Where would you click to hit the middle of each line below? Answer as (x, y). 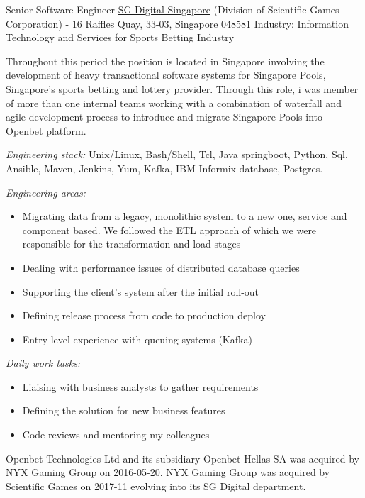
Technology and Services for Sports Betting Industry (120, 37)
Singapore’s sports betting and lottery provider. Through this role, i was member (182, 88)
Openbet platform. (46, 130)
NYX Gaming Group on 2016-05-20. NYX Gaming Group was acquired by (168, 472)
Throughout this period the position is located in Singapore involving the (165, 61)
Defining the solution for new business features (124, 410)
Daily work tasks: (43, 363)
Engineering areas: (46, 192)
